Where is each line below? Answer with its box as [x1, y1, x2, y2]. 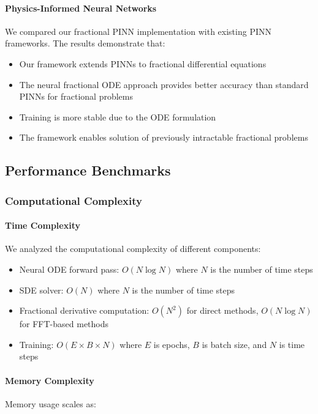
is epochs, [153, 338, 190, 350]
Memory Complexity [5, 374, 94, 386]
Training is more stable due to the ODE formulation [19, 110, 216, 123]
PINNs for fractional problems [19, 90, 134, 103]
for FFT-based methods [19, 317, 109, 330]
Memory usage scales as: [5, 397, 96, 410]
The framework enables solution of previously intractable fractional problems [19, 131, 308, 144]
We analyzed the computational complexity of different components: [5, 242, 261, 255]
